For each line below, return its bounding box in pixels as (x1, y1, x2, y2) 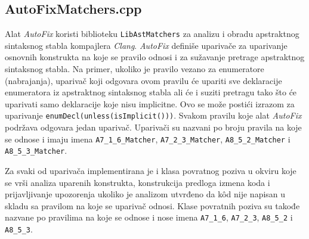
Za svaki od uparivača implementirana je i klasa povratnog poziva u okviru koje (5, 164, 296, 176)
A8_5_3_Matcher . (5, 144, 67, 157)
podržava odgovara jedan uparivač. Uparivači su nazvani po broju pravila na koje (5, 121, 302, 134)
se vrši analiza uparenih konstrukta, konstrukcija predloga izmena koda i (5, 176, 270, 188)
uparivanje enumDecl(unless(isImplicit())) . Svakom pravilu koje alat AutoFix (5, 109, 302, 122)
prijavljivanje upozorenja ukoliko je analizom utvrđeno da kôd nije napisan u (5, 188, 286, 200)
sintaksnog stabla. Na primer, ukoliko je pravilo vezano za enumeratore (5, 63, 264, 75)
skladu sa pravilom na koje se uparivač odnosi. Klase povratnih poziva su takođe (5, 199, 300, 212)
